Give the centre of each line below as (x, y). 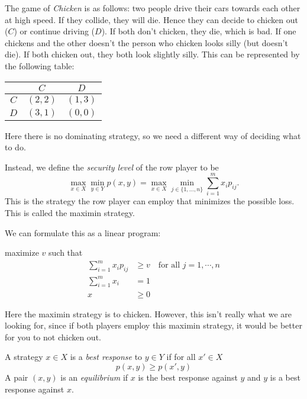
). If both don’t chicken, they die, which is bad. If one (199, 31)
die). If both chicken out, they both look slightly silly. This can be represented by (152, 54)
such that (66, 252)
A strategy (24, 357)
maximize (22, 252)
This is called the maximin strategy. (70, 213)
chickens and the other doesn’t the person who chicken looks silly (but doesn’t (146, 42)
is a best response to (106, 357)
